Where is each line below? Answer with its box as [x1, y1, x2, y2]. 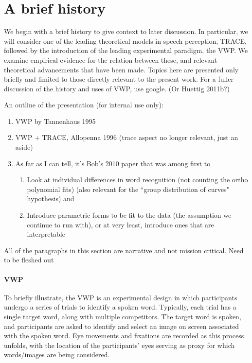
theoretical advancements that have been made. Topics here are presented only [4, 64, 239, 74]
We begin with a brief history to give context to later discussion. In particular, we [4, 26, 248, 36]
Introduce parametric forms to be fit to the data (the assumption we [27, 210, 232, 220]
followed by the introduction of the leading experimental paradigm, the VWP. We [4, 45, 248, 55]
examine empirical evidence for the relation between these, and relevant [4, 54, 217, 65]
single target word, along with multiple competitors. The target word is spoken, [4, 311, 241, 321]
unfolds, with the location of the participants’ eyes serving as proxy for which [4, 340, 235, 350]
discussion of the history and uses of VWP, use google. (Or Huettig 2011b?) [4, 83, 230, 93]
